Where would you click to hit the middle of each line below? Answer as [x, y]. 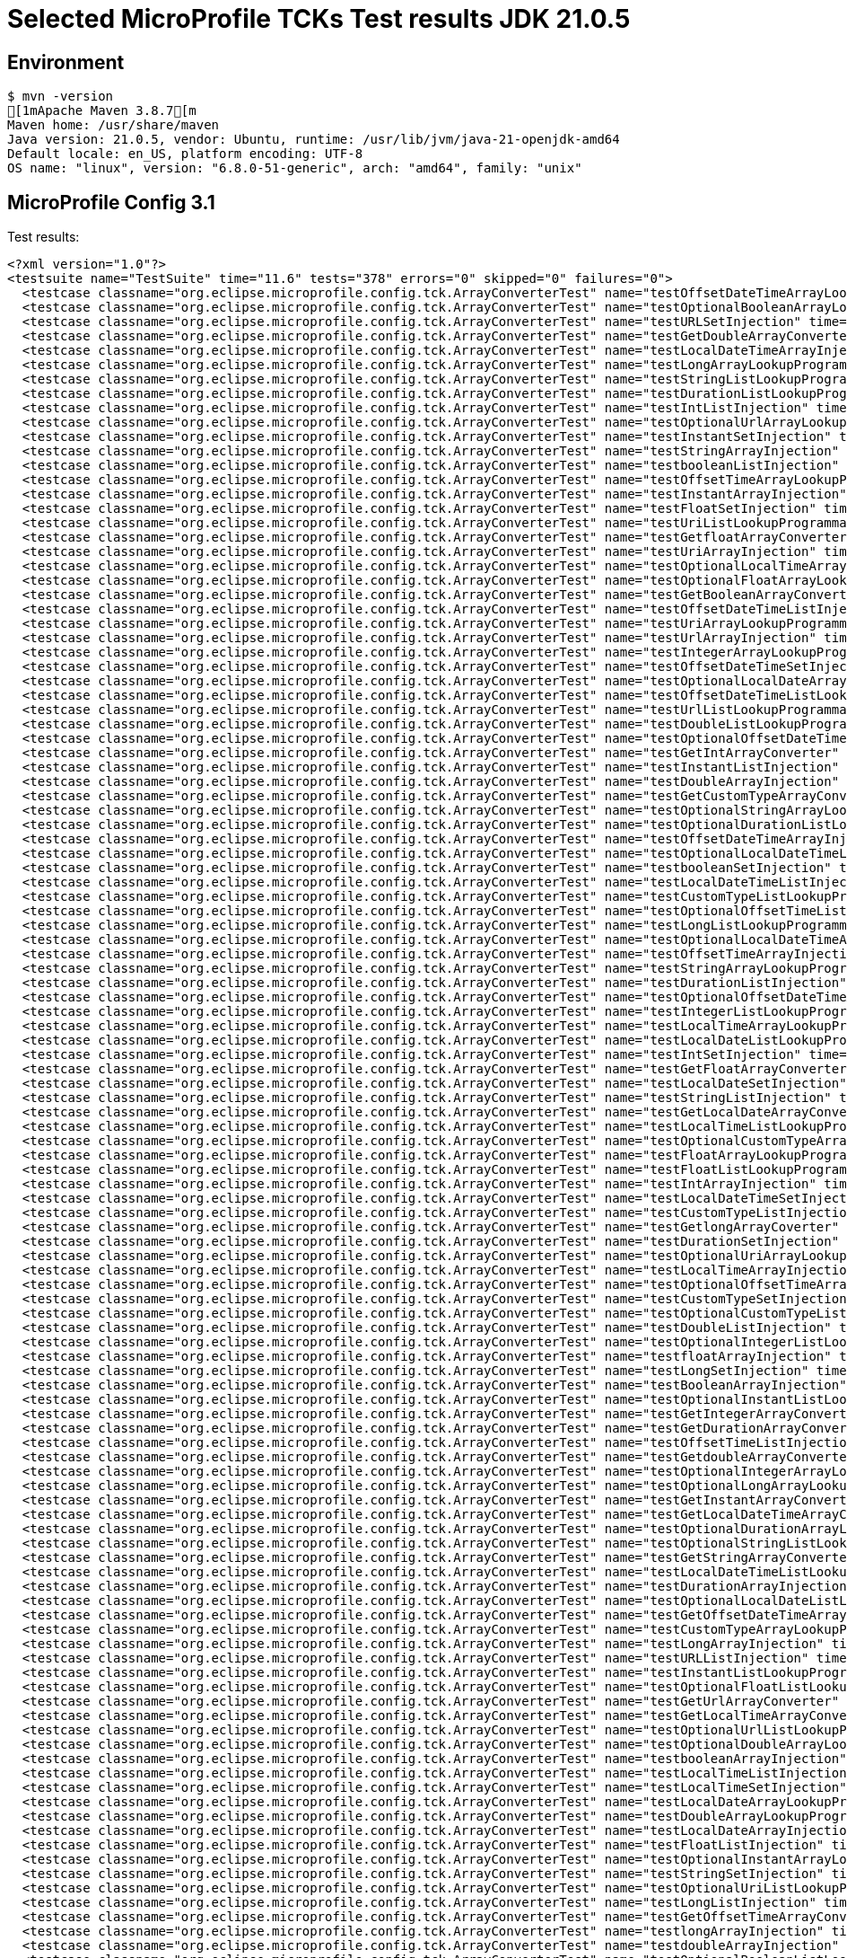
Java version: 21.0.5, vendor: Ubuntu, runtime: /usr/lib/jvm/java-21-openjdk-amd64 [314, 140]
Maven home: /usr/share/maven [114, 125]
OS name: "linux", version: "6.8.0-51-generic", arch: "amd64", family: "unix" [295, 168]
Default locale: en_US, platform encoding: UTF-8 [185, 154]
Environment [66, 62]
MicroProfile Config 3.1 [111, 202]
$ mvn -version [61, 97]
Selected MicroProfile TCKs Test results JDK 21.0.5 [319, 19]
